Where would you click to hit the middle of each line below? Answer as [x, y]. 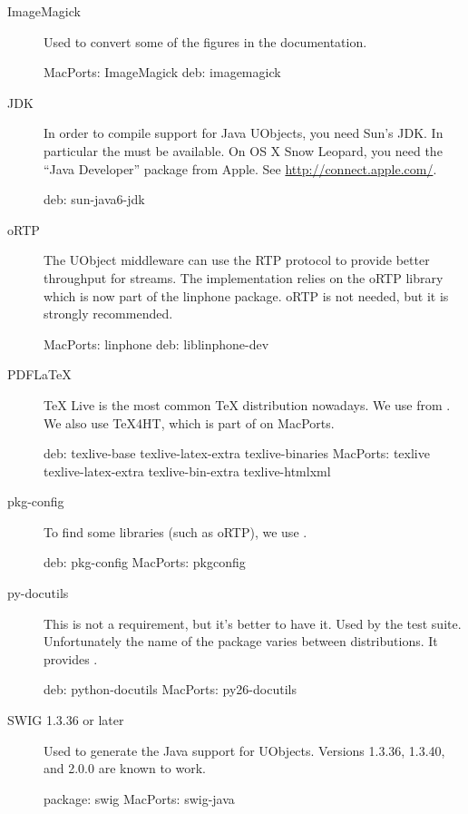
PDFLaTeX [39, 374]
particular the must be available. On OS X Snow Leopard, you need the [243, 150]
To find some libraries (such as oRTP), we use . [175, 531]
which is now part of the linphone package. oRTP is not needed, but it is [246, 295]
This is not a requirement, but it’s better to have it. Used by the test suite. [253, 623]
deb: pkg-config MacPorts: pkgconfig [145, 562]
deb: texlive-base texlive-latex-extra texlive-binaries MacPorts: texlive [237, 453]
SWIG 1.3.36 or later [66, 720]
